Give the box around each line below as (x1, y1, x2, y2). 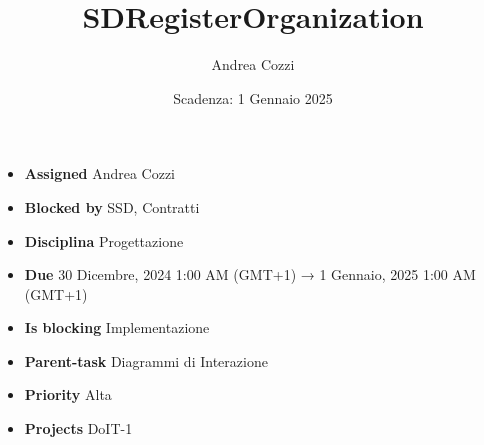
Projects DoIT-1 (24, 418, 133, 439)
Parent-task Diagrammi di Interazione (24, 350, 268, 371)
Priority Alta (24, 384, 112, 405)
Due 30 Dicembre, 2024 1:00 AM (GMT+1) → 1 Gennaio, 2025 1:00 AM (24, 264, 476, 285)
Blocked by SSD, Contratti (24, 196, 200, 217)
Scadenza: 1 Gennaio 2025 (173, 87, 333, 108)
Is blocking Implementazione (24, 317, 210, 338)
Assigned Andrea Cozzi (24, 163, 175, 184)
